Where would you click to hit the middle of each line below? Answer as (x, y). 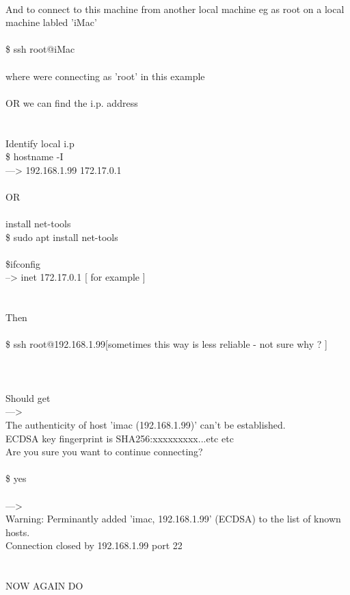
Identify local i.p (40, 143)
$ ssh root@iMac (40, 49)
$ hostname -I (35, 156)
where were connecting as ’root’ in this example (105, 76)
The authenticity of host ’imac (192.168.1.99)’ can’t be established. (146, 425)
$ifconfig (23, 263)
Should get (28, 397)
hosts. (18, 532)
